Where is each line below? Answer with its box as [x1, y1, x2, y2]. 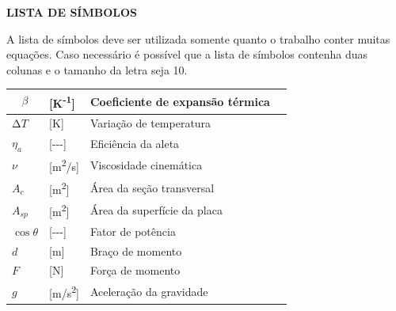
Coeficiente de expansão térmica [89, 93, 270, 109]
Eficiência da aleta [89, 135, 180, 151]
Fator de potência [89, 222, 176, 239]
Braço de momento [89, 242, 182, 259]
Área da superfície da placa [89, 202, 223, 218]
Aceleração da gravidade [89, 283, 208, 300]
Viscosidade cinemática [89, 157, 203, 173]
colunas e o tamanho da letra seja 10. [6, 61, 188, 78]
